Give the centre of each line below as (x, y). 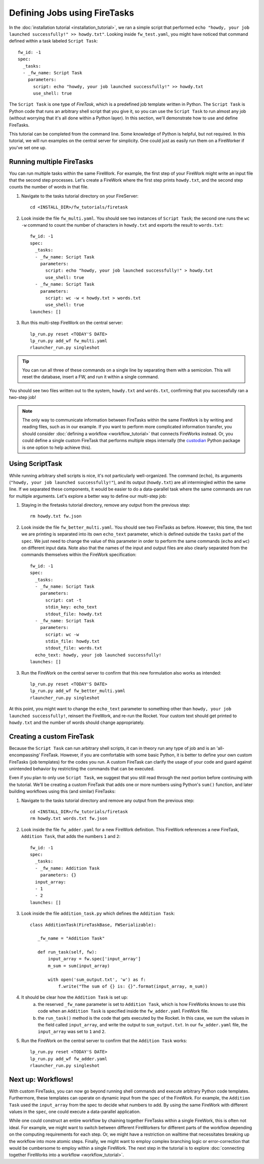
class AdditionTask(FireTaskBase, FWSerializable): (93, 925)
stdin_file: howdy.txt (72, 641)
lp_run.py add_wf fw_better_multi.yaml (78, 691)
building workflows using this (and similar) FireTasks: (62, 792)
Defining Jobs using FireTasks (72, 13)
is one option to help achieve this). (57, 447)
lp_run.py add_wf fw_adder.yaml (69, 1059)
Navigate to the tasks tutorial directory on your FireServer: (80, 196)
